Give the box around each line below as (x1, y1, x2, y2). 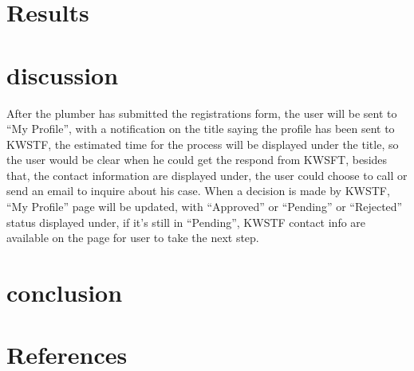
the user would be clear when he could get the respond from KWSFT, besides (6, 151, 388, 168)
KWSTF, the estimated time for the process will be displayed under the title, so (6, 135, 399, 152)
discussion (6, 58, 119, 91)
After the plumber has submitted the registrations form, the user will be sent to (6, 104, 397, 121)
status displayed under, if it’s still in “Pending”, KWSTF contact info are (6, 213, 366, 230)
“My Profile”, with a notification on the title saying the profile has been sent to (6, 120, 395, 137)
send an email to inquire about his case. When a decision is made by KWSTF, (6, 182, 390, 199)
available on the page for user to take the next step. (6, 229, 259, 246)
